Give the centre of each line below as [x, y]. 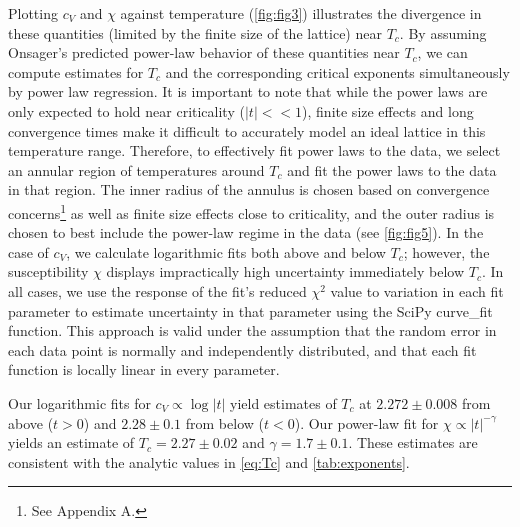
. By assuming [443, 32]
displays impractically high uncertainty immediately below [285, 271]
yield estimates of [283, 402]
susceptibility [48, 271]
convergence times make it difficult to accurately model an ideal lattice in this [247, 130]
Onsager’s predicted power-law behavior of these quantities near [204, 52]
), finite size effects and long [388, 110]
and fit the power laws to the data [392, 169]
